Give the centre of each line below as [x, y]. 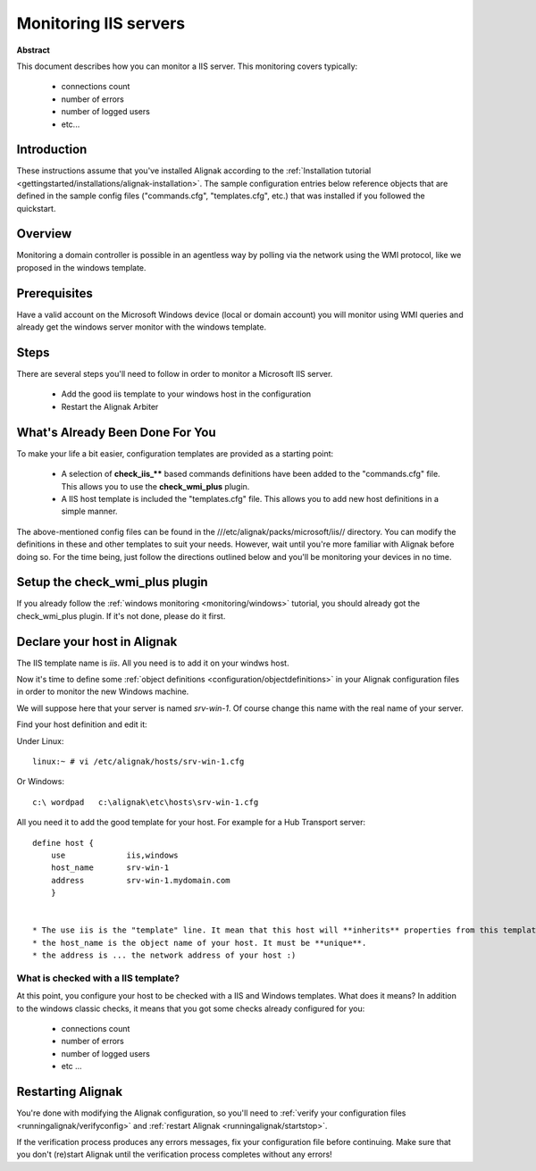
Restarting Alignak [70, 1092]
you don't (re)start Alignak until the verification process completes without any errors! [174, 1154]
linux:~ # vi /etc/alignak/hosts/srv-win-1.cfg [138, 762]
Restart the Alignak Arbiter [110, 406]
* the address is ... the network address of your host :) [164, 955]
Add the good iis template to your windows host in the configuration [186, 394]
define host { [63, 843]
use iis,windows [114, 855]
